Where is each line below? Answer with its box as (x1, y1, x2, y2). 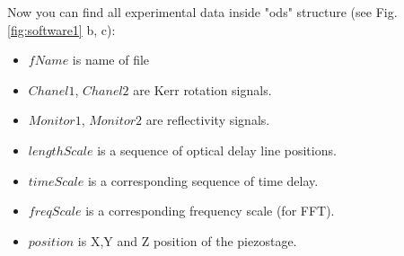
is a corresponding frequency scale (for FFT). (85, 201, 335, 220)
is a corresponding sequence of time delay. (87, 171, 319, 190)
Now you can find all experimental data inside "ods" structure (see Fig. (7, 3, 398, 21)
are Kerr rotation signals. (133, 80, 272, 99)
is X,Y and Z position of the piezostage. (77, 231, 297, 250)
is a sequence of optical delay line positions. (97, 140, 337, 159)
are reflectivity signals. (145, 110, 270, 129)
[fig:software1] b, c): (7, 20, 116, 39)
